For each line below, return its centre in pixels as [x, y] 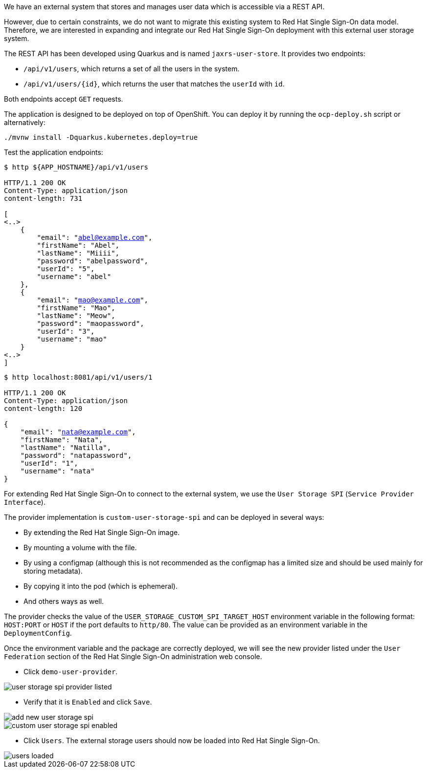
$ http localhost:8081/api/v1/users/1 [78, 377]
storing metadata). [53, 571]
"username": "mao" [72, 339]
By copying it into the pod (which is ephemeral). [101, 586]
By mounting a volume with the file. [80, 547]
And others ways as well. [64, 601]
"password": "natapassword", [76, 455]
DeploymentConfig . [38, 633]
